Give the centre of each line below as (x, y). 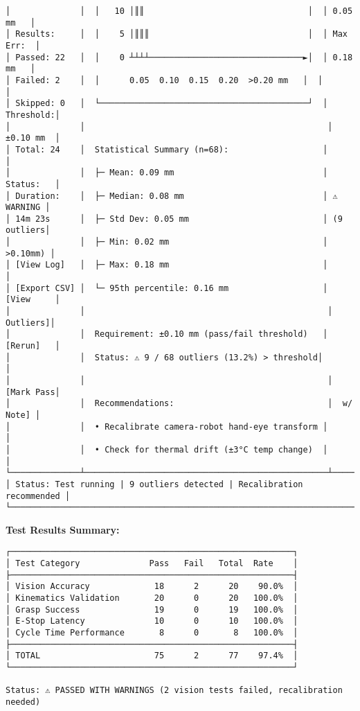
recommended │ (38, 496)
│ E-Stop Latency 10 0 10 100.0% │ (152, 621)
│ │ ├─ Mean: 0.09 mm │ (167, 173)
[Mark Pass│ (33, 392)
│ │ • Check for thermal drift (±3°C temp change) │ (167, 449)
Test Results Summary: (63, 529)
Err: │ (23, 45)
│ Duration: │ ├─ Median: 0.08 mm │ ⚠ (172, 196)
